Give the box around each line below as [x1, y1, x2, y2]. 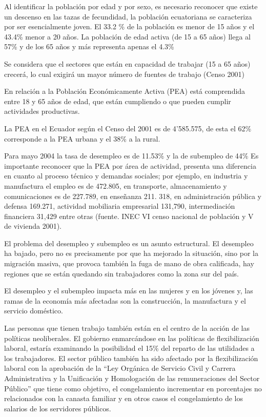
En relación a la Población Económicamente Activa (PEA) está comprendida [4, 86, 245, 96]
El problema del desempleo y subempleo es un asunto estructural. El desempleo [4, 237, 254, 248]
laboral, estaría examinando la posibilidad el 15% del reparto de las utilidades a [4, 343, 255, 353]
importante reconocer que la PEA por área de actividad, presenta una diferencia [4, 160, 256, 171]
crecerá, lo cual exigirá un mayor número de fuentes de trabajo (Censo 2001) [4, 68, 244, 79]
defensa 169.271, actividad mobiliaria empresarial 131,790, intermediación [4, 201, 235, 211]
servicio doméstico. [4, 305, 63, 316]
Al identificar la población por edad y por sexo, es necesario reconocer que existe [4, 1, 258, 11]
